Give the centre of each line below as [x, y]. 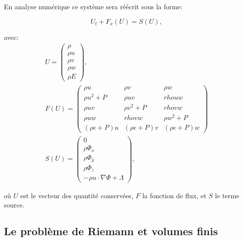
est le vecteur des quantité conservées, [77, 195]
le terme [227, 195]
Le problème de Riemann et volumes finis [111, 231]
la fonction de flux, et [174, 195]
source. [14, 205]
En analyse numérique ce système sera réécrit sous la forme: [93, 6]
